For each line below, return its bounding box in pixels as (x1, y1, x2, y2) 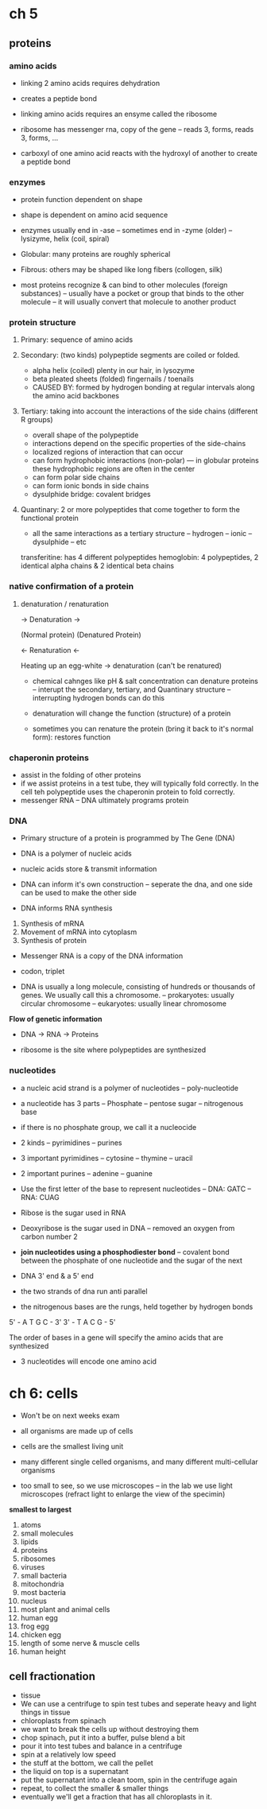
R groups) (20, 415, 54, 425)
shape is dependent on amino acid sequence (20, 210, 168, 219)
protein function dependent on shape (20, 195, 143, 204)
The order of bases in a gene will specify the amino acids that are (9, 1333, 223, 1342)
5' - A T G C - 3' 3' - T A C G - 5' (9, 1317, 116, 1326)
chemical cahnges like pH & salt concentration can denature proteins (32, 676, 259, 685)
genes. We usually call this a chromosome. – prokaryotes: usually (20, 991, 235, 1000)
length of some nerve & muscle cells (20, 1638, 140, 1648)
